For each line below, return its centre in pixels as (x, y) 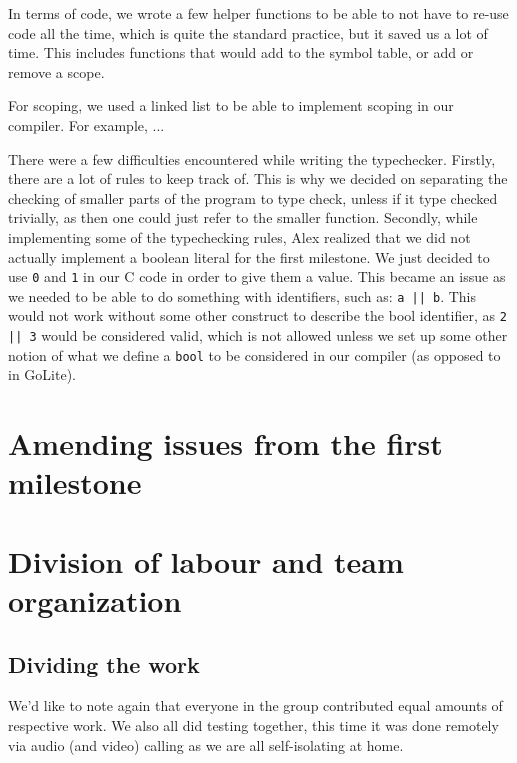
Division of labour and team (206, 560)
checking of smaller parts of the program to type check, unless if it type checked (253, 197)
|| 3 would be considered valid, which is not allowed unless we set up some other (258, 335)
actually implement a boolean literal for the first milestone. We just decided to (249, 256)
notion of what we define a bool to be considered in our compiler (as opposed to (254, 354)
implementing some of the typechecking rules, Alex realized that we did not (239, 236)
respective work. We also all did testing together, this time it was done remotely (253, 724)
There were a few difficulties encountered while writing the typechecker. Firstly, (252, 158)
